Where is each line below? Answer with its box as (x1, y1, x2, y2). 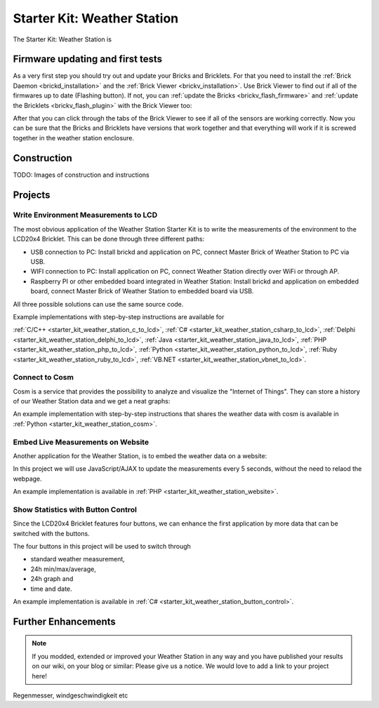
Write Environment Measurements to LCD (13, 211, 158, 220)
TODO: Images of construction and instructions (13, 171, 150, 179)
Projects (13, 189, 51, 201)
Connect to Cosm (13, 373, 74, 382)
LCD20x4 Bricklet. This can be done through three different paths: (13, 235, 205, 243)
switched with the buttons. (13, 529, 91, 537)
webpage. (13, 474, 42, 483)
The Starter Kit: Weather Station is (13, 35, 112, 44)
